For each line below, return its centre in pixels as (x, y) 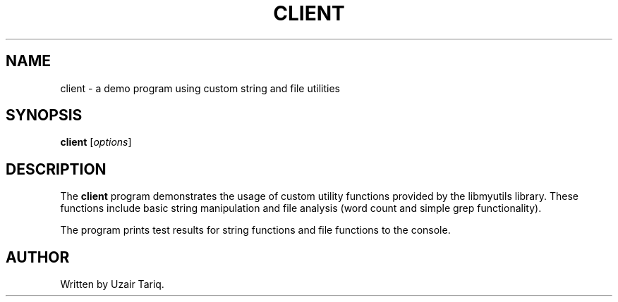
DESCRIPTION (56, 169)
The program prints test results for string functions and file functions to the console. (255, 230)
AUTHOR (38, 257)
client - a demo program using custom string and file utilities (200, 88)
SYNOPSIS (44, 115)
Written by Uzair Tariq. (112, 284)
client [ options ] (96, 142)
